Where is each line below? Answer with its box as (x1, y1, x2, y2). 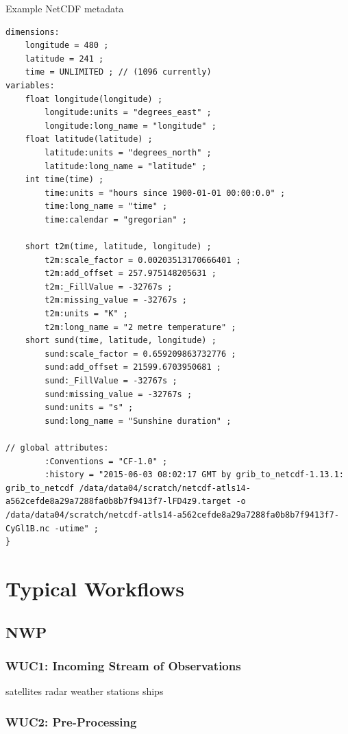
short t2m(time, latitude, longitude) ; (25, 242, 212, 252)
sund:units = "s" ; (45, 403, 134, 413)
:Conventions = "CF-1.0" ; (45, 456, 168, 466)
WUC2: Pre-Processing (5, 713, 137, 730)
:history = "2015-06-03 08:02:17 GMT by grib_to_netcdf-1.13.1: (45, 470, 344, 480)
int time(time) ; (25, 175, 104, 185)
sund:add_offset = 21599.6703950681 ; (45, 362, 221, 372)
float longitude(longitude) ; (25, 94, 163, 104)
